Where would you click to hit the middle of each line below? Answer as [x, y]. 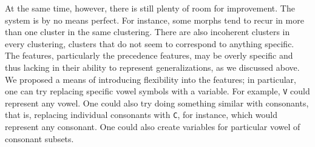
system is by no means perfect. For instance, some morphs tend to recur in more [154, 20]
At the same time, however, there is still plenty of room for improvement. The [150, 8]
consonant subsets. [39, 138]
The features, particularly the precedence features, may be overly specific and [149, 55]
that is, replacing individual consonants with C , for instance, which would [141, 115]
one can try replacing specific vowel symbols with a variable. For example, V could [157, 91]
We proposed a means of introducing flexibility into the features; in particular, [151, 79]
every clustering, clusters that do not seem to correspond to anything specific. [150, 43]
